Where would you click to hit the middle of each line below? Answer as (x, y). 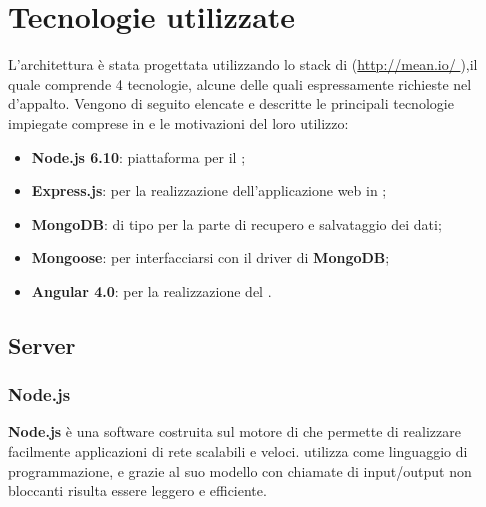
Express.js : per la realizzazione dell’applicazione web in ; (209, 190)
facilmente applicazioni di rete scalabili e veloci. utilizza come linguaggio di (238, 451)
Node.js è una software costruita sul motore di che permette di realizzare (234, 431)
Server (42, 344)
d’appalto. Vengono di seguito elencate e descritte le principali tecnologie (231, 103)
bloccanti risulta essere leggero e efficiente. (137, 490)
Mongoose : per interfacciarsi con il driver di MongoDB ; (210, 257)
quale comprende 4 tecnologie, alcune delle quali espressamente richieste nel (240, 83)
